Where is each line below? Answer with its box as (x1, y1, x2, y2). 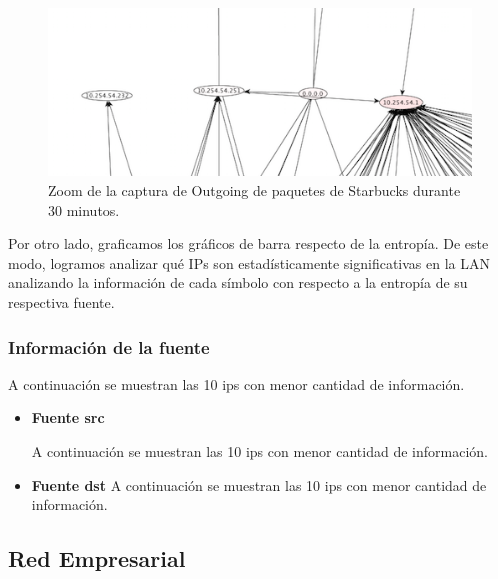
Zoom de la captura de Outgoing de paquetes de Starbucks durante (48, 180, 461, 201)
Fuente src (31, 407, 105, 428)
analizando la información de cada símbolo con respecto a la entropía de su (8, 272, 468, 293)
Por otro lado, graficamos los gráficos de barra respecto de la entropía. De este (8, 233, 489, 254)
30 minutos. (48, 199, 120, 220)
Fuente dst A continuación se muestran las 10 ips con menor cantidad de (31, 474, 487, 495)
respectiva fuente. (8, 291, 115, 312)
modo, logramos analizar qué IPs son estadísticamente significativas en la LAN (8, 252, 491, 273)
